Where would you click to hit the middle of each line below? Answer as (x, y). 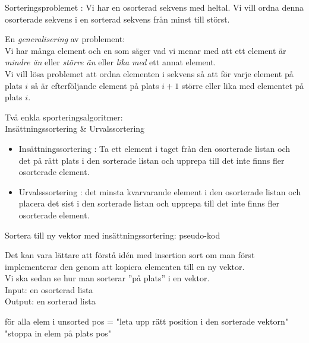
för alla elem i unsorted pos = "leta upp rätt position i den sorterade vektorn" (146, 321)
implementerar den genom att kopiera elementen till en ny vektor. (125, 266)
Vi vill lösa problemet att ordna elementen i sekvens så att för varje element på (149, 73)
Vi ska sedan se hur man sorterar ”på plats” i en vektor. (107, 278)
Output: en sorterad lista (50, 301)
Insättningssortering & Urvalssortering (75, 128)
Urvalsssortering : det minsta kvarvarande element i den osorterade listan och (160, 191)
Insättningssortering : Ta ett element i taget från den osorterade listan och (154, 148)
